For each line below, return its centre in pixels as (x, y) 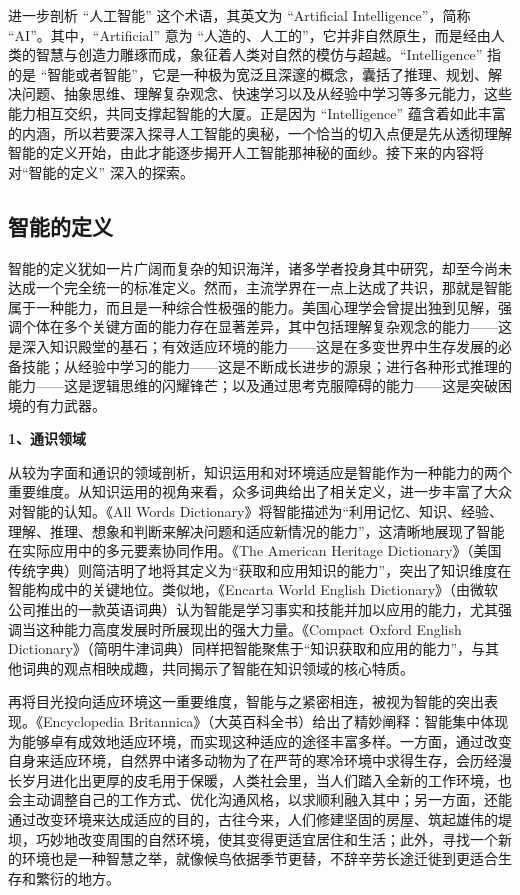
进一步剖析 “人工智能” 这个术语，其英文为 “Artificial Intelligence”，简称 (239, 15)
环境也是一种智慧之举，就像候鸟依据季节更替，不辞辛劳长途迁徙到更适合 (259, 858)
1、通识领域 (47, 438)
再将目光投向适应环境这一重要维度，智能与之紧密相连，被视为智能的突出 (246, 701)
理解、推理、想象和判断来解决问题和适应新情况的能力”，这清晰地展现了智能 (256, 530)
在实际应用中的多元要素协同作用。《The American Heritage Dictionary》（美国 (255, 550)
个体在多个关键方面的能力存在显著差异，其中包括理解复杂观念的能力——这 (266, 326)
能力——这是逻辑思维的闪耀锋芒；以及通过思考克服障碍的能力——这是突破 (253, 385)
